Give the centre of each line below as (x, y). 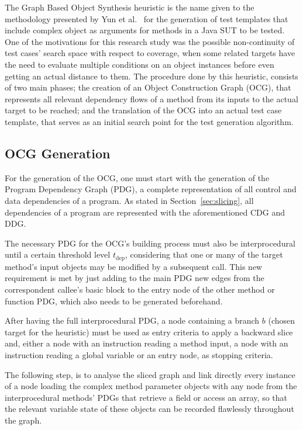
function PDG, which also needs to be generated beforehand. (114, 301)
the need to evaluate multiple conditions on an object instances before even (140, 64)
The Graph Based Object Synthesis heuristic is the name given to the (130, 7)
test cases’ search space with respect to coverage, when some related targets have (150, 53)
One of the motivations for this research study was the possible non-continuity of (150, 41)
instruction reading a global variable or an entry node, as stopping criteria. (139, 354)
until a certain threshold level (58, 254)
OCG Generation (58, 153)
